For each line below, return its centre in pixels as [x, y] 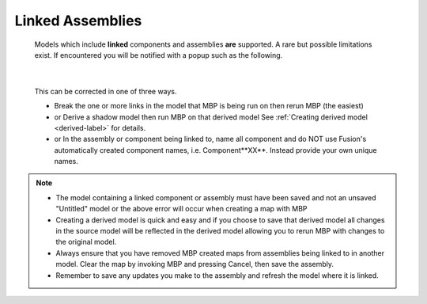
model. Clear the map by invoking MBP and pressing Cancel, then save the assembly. [195, 264]
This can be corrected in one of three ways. [106, 91]
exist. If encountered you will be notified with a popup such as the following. [159, 55]
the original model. [86, 242]
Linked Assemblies [78, 21]
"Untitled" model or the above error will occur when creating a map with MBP [181, 209]
